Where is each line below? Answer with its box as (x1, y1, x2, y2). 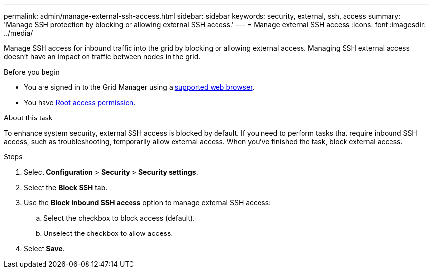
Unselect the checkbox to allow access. (43, 229, 173, 237)
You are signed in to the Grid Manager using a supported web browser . (24, 83, 255, 91)
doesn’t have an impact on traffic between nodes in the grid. (4, 52, 201, 61)
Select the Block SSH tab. (24, 183, 108, 192)
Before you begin (4, 68, 60, 76)
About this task (4, 114, 53, 122)
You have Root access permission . (24, 98, 136, 107)
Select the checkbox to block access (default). (43, 214, 195, 222)
